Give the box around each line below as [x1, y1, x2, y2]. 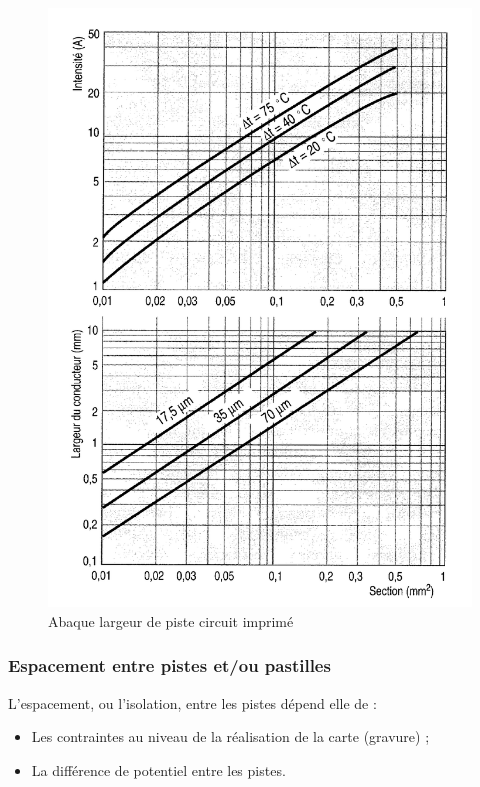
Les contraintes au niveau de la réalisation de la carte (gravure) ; [31, 726, 430, 747]
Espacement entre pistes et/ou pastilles [8, 653, 331, 678]
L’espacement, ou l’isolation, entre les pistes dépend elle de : [8, 692, 377, 713]
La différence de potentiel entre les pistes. [31, 759, 286, 780]
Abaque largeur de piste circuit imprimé [48, 610, 294, 631]
